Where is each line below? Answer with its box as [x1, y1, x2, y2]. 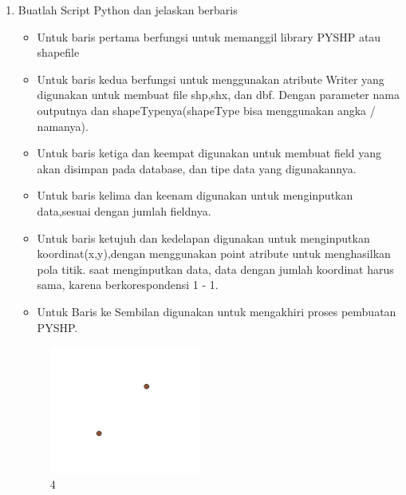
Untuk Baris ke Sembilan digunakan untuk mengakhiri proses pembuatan [37, 303, 396, 319]
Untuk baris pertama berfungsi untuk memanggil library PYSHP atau [37, 28, 381, 45]
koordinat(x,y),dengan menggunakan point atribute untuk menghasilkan [37, 245, 391, 262]
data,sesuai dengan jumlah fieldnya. [37, 202, 211, 219]
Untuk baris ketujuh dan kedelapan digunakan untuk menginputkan [37, 229, 370, 246]
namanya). [37, 117, 89, 134]
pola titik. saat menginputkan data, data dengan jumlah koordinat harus [37, 260, 394, 277]
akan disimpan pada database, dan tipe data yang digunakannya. [37, 160, 357, 176]
